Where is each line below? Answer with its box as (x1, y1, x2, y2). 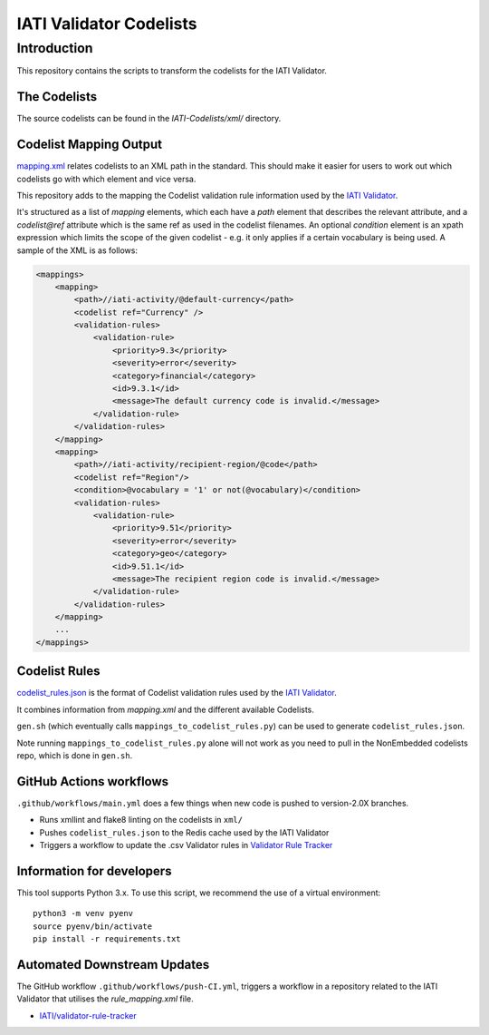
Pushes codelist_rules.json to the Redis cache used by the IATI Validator (39, 826, 330, 838)
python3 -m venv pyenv (33, 908, 134, 919)
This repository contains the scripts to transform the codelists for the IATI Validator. (16, 65, 328, 76)
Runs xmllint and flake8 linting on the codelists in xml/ (39, 815, 244, 825)
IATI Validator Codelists (16, 14, 198, 34)
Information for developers (16, 863, 172, 879)
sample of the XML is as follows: (16, 245, 138, 256)
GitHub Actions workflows (16, 774, 169, 789)
